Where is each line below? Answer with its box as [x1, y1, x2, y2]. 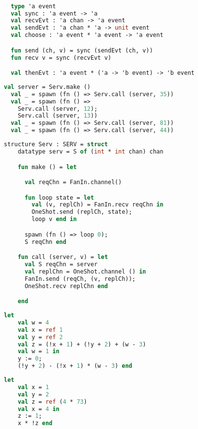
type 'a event [11, 2, 56, 10]
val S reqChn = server [24, 261, 98, 268]
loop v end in [31, 216, 77, 223]
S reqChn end [24, 238, 66, 245]
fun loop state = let [24, 194, 94, 201]
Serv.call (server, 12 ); [17, 105, 98, 112]
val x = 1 [17, 383, 49, 391]
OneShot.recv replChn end [24, 282, 108, 290]
